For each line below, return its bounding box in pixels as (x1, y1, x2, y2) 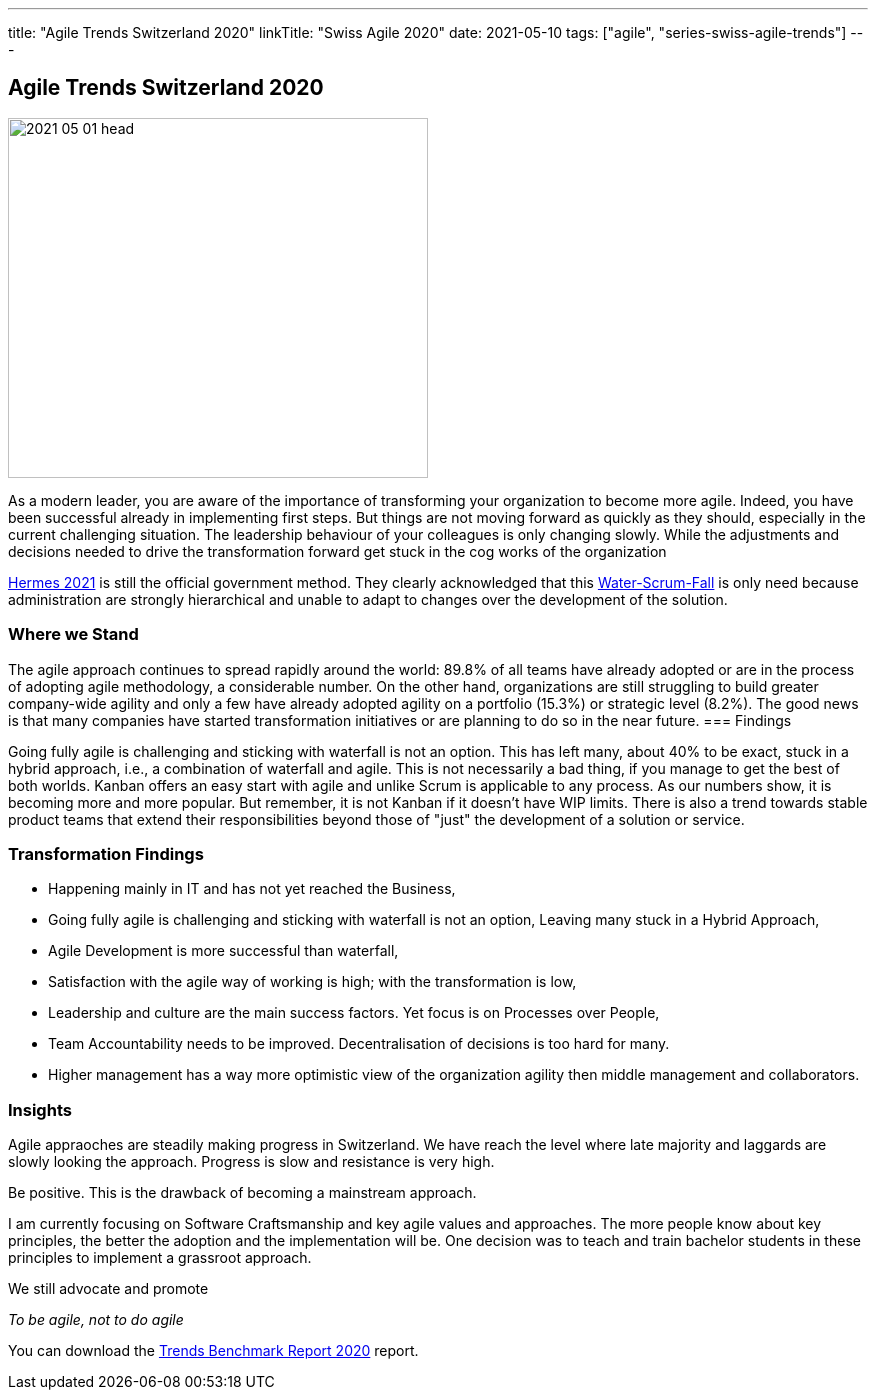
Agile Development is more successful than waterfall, (48, 942, 399, 960)
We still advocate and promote (8, 1280, 209, 1298)
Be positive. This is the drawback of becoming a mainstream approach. (8, 1184, 477, 1202)
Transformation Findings (8, 843, 204, 864)
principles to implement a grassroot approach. (8, 1249, 312, 1267)
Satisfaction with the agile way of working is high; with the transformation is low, (48, 973, 577, 991)
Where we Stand (8, 624, 139, 645)
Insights (8, 1099, 72, 1120)
